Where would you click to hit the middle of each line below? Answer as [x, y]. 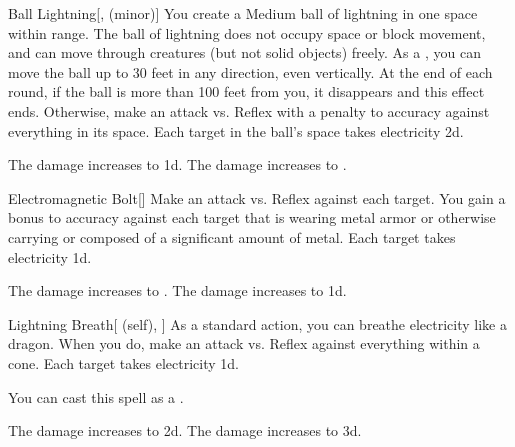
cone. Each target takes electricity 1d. [123, 362]
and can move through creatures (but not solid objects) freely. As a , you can [244, 52]
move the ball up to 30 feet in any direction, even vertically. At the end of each [250, 71]
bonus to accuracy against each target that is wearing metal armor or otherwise [252, 217]
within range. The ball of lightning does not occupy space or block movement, [247, 32]
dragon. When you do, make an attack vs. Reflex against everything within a [244, 343]
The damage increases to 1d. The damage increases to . [177, 164]
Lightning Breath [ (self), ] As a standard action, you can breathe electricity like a [257, 323]
